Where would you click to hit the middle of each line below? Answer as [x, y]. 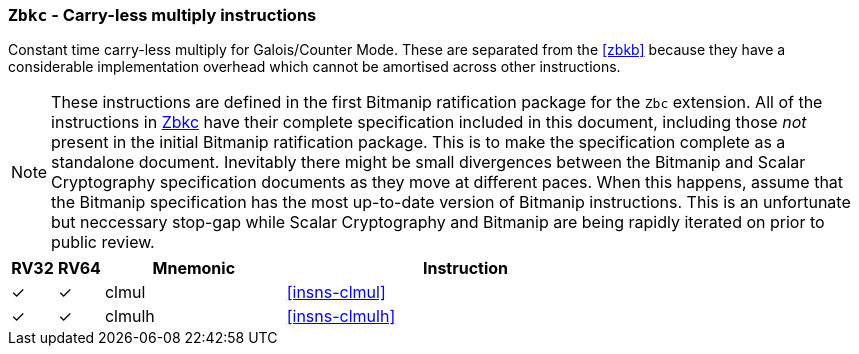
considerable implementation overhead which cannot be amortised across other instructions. [314, 67]
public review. [103, 242]
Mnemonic [194, 268]
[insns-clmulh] [341, 316]
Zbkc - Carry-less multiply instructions [162, 15]
